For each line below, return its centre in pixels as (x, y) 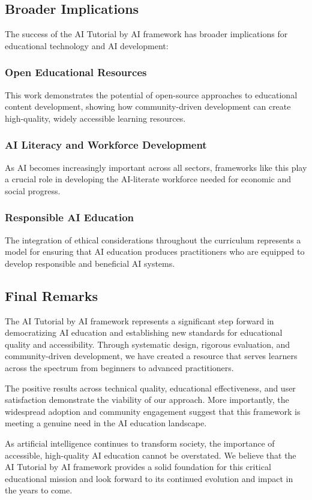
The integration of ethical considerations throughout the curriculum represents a (153, 240)
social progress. (33, 190)
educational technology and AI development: (87, 45)
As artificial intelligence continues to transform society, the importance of (140, 443)
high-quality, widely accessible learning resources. (95, 118)
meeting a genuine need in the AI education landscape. (106, 423)
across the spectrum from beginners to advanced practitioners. (119, 367)
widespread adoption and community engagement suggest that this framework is (153, 411)
